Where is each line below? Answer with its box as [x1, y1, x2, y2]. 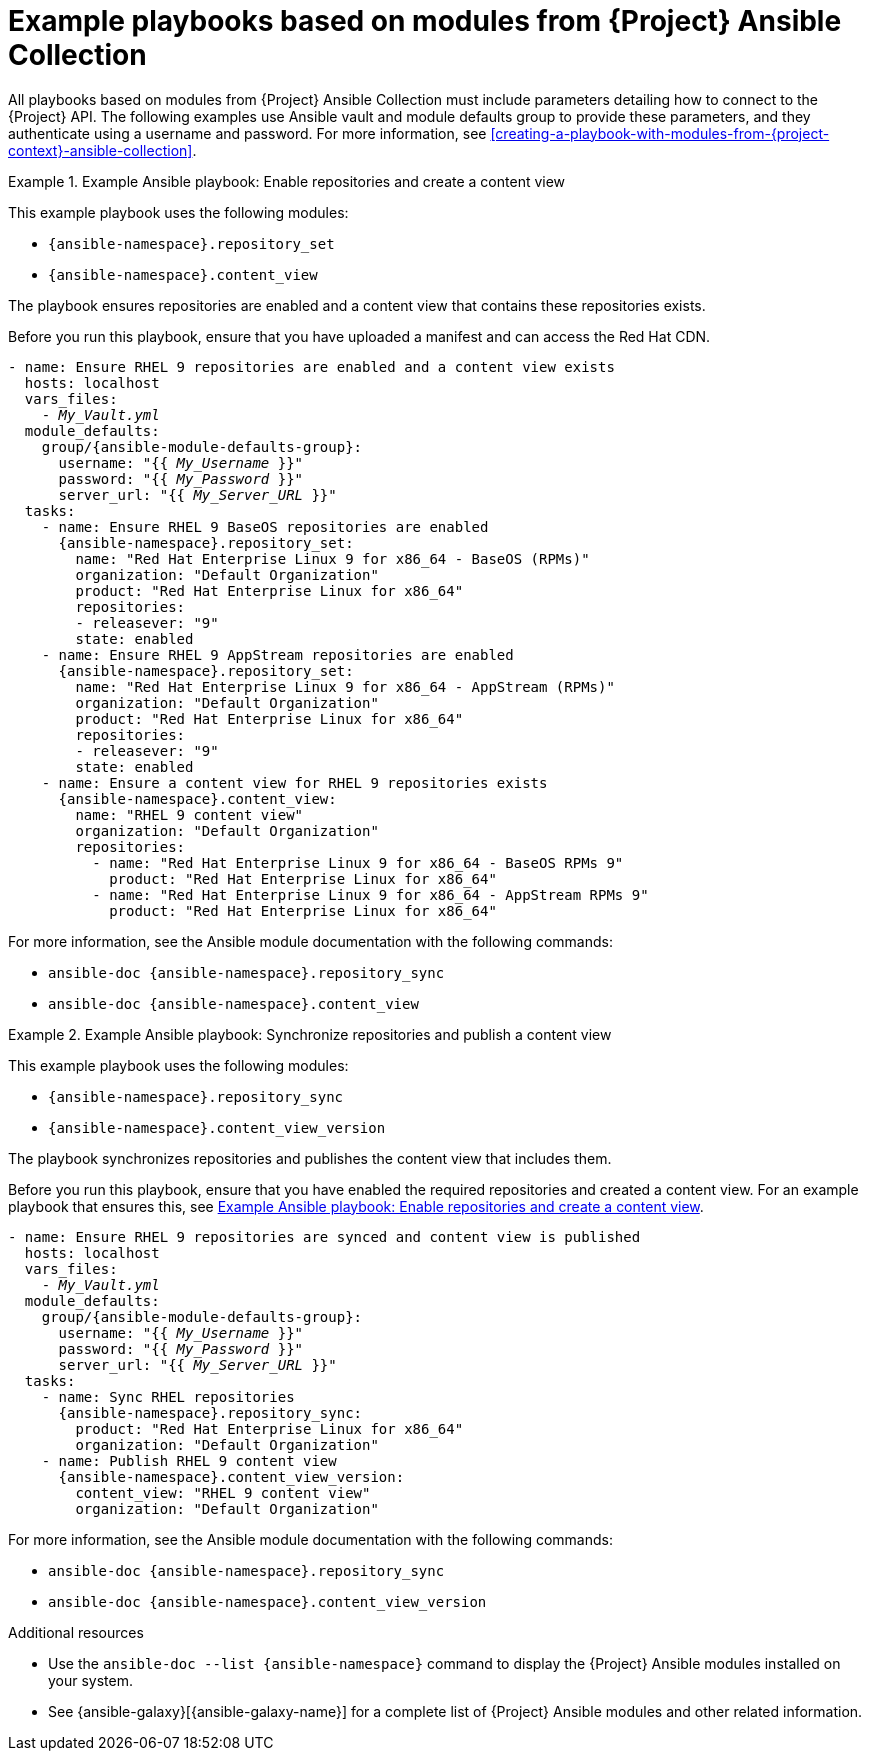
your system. [48, 1671, 134, 1689]
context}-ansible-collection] [8, 141, 193, 159]
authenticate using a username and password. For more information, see [8, 124, 487, 142]
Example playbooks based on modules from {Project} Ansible [8, 4, 842, 38]
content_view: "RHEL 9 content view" [75, 1484, 371, 1501]
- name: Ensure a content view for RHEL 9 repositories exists [41, 774, 548, 791]
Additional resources [8, 1623, 144, 1641]
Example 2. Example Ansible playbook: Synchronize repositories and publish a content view [8, 1025, 612, 1043]
